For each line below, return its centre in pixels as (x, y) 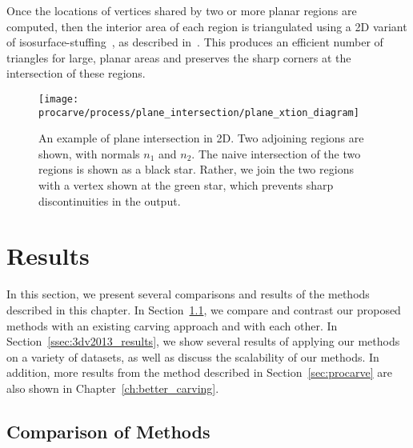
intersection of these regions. (76, 73)
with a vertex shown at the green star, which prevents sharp (186, 185)
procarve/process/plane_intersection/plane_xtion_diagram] (199, 112)
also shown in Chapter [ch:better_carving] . (113, 388)
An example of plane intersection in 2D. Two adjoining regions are (201, 138)
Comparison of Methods (108, 431)
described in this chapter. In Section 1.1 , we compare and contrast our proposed (204, 309)
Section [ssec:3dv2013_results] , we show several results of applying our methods (203, 341)
